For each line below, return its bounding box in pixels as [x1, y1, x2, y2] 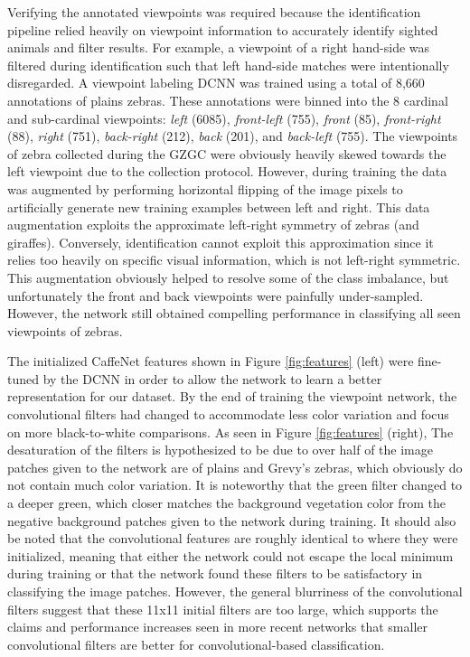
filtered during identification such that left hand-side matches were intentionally [7, 55, 449, 74]
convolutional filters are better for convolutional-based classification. [7, 634, 385, 653]
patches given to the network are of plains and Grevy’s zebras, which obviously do [7, 457, 463, 476]
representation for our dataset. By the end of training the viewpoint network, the [7, 387, 457, 406]
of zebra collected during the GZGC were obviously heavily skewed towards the [7, 144, 446, 163]
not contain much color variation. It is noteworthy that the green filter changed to [7, 475, 463, 494]
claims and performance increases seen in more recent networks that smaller [7, 617, 428, 636]
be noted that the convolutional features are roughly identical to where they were [7, 529, 458, 548]
